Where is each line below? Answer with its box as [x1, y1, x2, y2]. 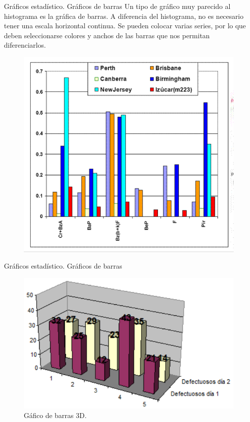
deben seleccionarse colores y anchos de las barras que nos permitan [4, 30, 210, 40]
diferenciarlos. [4, 40, 46, 50]
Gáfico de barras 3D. [24, 410, 87, 421]
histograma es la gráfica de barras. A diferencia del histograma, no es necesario [4, 10, 244, 21]
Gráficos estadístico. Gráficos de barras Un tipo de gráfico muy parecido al [4, 1, 231, 11]
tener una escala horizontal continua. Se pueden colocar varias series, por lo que [4, 20, 246, 31]
